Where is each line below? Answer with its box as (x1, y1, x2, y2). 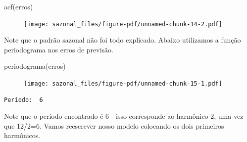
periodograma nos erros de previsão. (4, 44, 113, 54)
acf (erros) (4, 1, 33, 11)
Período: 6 (4, 96, 43, 103)
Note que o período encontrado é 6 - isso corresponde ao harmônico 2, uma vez (4, 111, 244, 121)
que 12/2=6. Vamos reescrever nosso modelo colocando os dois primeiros (4, 120, 224, 131)
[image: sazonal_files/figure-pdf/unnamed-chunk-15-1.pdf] (24, 80, 222, 88)
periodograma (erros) (4, 61, 66, 71)
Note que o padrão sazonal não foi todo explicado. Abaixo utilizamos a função (4, 35, 241, 45)
